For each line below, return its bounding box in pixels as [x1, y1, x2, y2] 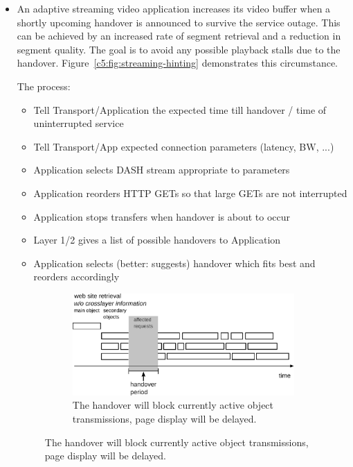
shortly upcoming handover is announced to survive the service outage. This [17, 15, 341, 29]
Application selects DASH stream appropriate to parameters [33, 162, 290, 177]
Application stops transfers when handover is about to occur [33, 209, 290, 223]
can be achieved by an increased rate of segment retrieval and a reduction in [17, 28, 341, 43]
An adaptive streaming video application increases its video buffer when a [17, 1, 331, 15]
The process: [17, 78, 71, 93]
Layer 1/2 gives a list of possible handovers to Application [33, 232, 281, 247]
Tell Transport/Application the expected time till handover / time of [33, 102, 327, 117]
